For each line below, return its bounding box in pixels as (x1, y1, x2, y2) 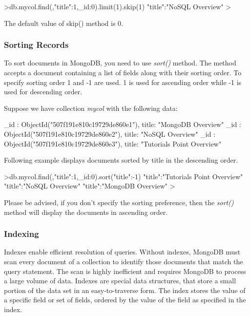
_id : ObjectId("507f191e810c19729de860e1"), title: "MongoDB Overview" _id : (4, 119, 241, 129)
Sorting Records (4, 39, 69, 51)
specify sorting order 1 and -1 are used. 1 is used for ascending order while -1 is (4, 77, 242, 87)
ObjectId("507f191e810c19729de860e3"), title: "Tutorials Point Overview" (4, 138, 222, 148)
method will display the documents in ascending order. (4, 207, 168, 217)
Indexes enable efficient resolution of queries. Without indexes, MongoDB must (4, 247, 241, 257)
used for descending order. (4, 86, 83, 97)
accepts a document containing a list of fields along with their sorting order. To (4, 67, 242, 77)
